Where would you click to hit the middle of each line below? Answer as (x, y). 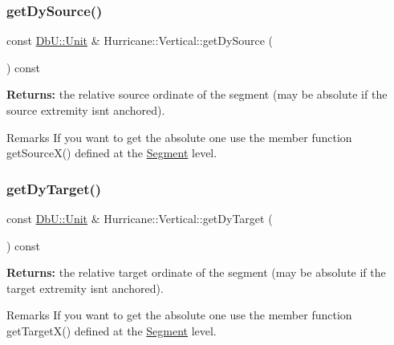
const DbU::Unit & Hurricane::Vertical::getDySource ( (140, 41)
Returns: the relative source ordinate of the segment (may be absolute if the (197, 94)
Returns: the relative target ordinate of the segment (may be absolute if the (196, 272)
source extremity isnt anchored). (86, 110)
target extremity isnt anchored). (85, 288)
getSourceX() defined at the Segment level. (112, 153)
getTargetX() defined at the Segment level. (112, 330)
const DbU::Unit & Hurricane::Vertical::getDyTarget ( (140, 218)
